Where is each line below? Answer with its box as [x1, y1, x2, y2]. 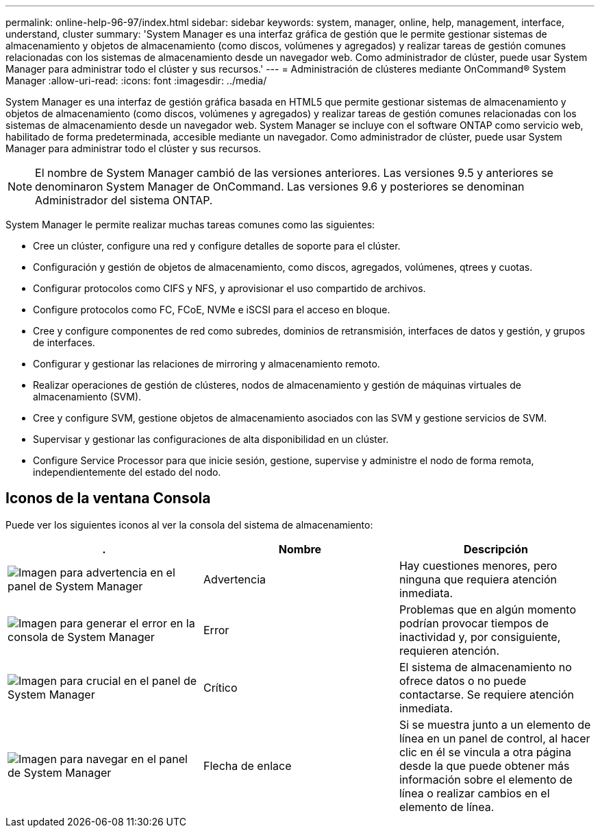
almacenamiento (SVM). [33, 391, 142, 402]
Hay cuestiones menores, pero [399, 558, 558, 572]
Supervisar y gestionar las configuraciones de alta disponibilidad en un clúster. [33, 433, 389, 445]
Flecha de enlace [203, 758, 292, 773]
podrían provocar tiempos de [399, 616, 549, 630]
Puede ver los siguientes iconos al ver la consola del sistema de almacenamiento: [5, 518, 373, 531]
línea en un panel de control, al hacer [399, 731, 590, 745]
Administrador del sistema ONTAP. [35, 193, 213, 207]
